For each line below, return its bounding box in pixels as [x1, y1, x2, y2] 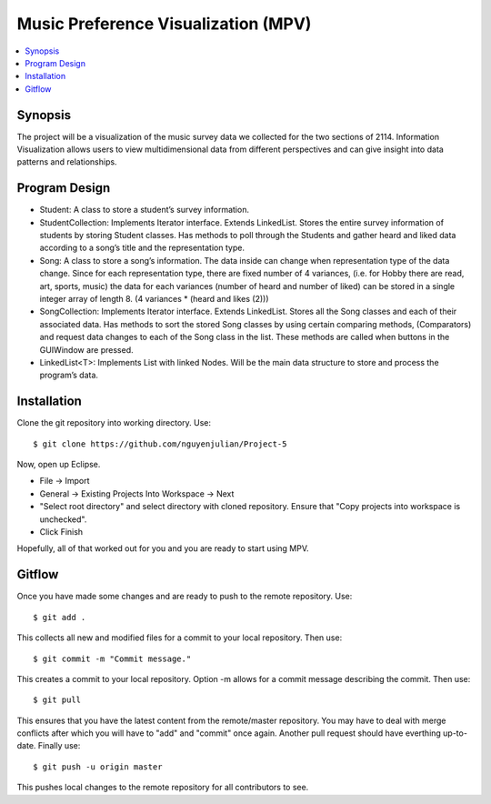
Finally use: [37, 740, 81, 751]
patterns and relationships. [16, 156, 117, 167]
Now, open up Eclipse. [16, 459, 101, 470]
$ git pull [33, 695, 82, 705]
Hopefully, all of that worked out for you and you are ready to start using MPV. [16, 543, 309, 554]
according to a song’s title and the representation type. [39, 242, 245, 254]
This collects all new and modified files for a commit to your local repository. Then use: [16, 632, 343, 643]
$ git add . [33, 612, 86, 622]
